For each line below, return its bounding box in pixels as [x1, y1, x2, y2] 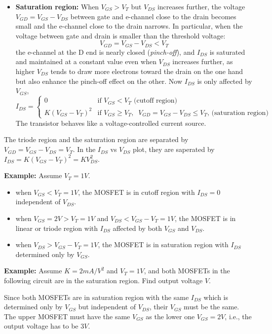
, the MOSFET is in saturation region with [98, 239, 229, 250]
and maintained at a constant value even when [15, 56, 156, 67]
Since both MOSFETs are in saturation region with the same [4, 292, 189, 302]
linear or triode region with [15, 223, 98, 233]
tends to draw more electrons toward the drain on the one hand [50, 66, 243, 76]
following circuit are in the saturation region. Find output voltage [4, 275, 203, 285]
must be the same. [184, 301, 239, 312]
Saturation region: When [15, 1, 99, 11]
